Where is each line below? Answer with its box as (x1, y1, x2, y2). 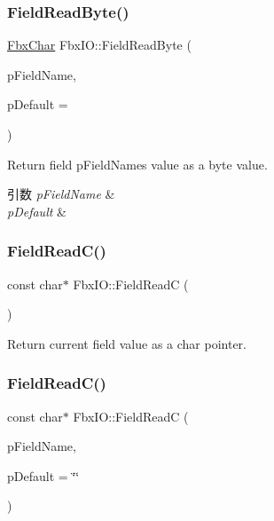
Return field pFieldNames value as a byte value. (7, 154, 268, 173)
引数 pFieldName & (7, 185, 115, 203)
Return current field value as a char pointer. (7, 334, 247, 352)
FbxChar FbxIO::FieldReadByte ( (7, 36, 192, 54)
